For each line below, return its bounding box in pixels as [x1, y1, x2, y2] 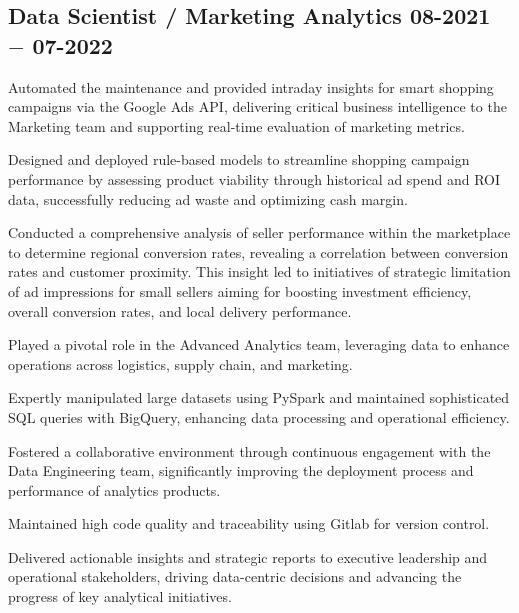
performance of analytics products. [8, 479, 221, 500]
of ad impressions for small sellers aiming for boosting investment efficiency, [8, 280, 472, 301]
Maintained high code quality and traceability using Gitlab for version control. [8, 513, 490, 534]
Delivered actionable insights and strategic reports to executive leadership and [8, 546, 488, 567]
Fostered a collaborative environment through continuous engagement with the [8, 440, 491, 461]
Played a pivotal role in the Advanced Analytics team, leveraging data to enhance [8, 334, 510, 355]
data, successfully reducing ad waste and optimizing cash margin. [8, 188, 408, 209]
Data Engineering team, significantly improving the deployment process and [8, 460, 474, 481]
